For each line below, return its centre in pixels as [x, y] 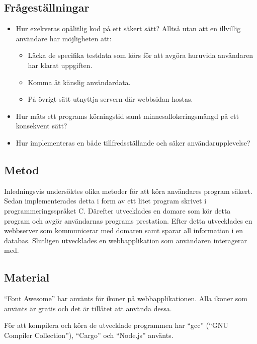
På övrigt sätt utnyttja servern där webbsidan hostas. [110, 99]
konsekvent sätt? [41, 126]
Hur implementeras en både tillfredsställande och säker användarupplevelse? [133, 142]
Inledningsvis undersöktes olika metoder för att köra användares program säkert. [128, 191]
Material [27, 277]
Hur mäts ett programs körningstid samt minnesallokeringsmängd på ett [127, 116]
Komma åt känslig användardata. [79, 82]
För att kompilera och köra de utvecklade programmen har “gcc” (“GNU [116, 325]
